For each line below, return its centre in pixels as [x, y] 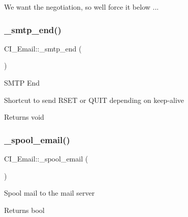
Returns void [24, 117]
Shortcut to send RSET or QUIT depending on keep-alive [94, 100]
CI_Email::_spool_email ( [46, 158]
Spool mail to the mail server [50, 193]
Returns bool [24, 210]
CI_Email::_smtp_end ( [43, 48]
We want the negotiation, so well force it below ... [82, 7]
